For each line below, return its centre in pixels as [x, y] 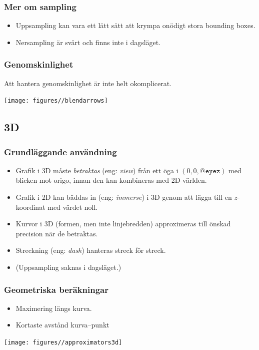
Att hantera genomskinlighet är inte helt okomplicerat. [88, 83]
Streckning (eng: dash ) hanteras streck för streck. [91, 250]
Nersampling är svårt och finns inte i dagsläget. [88, 42]
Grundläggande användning [60, 151]
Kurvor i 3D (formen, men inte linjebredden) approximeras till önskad [123, 224]
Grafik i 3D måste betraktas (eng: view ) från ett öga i [97, 170]
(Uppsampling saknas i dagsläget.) [68, 267]
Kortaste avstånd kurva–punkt [62, 325]
